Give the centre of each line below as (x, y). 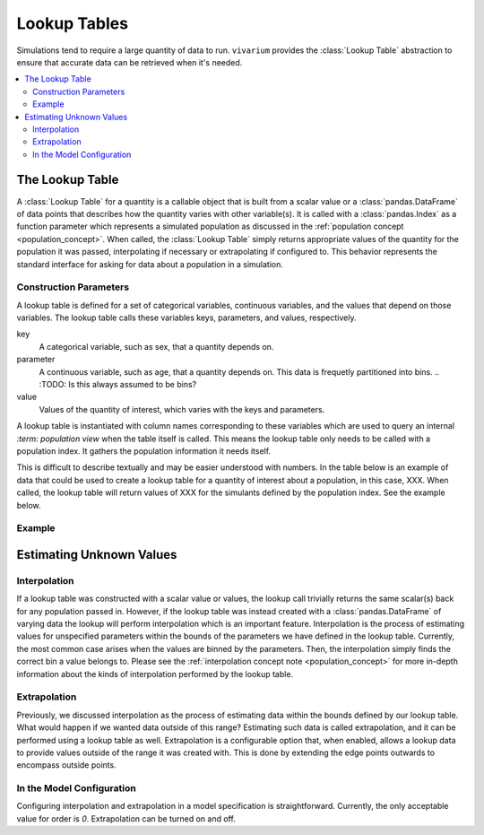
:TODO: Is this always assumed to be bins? (118, 385)
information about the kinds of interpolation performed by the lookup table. (155, 674)
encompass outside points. (66, 765)
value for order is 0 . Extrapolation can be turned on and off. (126, 818)
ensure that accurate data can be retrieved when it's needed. (130, 62)
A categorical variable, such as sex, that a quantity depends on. (156, 346)
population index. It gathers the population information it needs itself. (144, 451)
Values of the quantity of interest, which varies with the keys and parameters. (182, 409)
